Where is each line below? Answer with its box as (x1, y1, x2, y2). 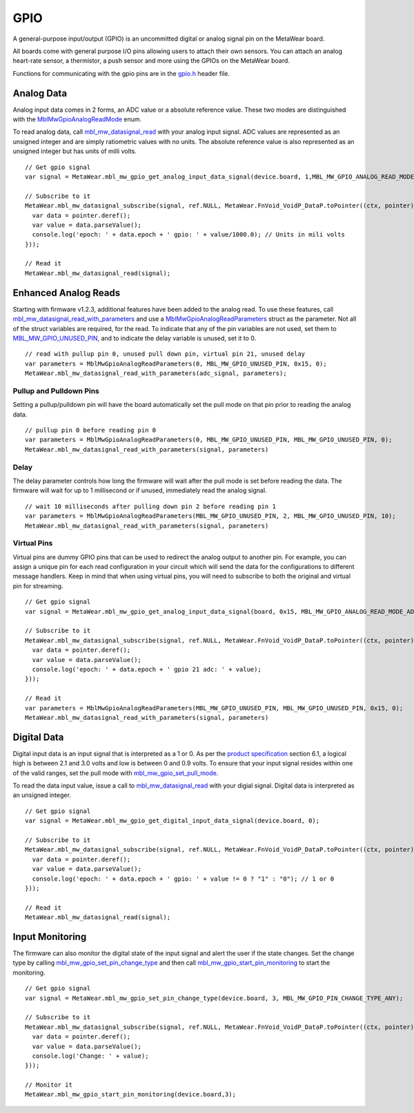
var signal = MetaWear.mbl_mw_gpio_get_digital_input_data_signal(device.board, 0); (25, 817, 320, 825)
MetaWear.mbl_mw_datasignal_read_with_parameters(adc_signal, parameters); (25, 370, 287, 377)
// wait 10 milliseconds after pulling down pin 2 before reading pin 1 (25, 502, 276, 510)
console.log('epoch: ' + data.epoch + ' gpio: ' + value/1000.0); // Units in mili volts (32, 231, 345, 239)
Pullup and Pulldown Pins (12, 386, 100, 396)
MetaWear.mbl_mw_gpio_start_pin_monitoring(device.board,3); (25, 1090, 236, 1099)
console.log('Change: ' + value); (32, 1052, 149, 1060)
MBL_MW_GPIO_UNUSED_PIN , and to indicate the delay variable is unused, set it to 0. (12, 334, 257, 342)
